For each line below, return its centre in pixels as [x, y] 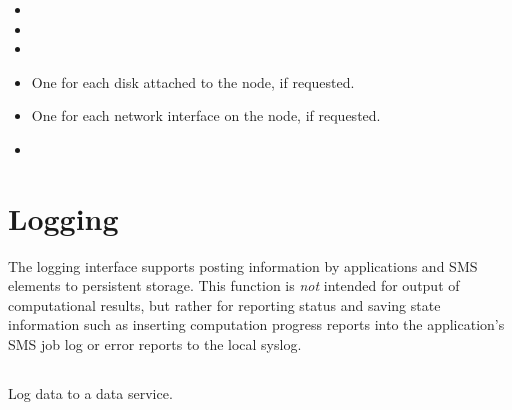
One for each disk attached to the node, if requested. [193, 81]
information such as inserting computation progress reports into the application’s [256, 324]
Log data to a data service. [90, 393]
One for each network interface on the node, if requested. [206, 115]
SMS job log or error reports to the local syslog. [155, 344]
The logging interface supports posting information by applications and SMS [243, 265]
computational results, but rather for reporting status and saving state [224, 304]
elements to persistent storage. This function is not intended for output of [234, 285]
